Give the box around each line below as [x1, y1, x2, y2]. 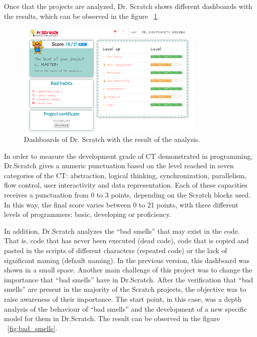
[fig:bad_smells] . [7, 323, 58, 333]
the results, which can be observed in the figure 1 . [4, 10, 160, 21]
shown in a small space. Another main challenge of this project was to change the [4, 265, 252, 275]
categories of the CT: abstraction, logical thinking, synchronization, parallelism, [4, 170, 247, 180]
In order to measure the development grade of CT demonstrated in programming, [4, 150, 253, 161]
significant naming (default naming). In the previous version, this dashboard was [4, 255, 250, 265]
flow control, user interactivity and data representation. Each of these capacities [4, 180, 248, 190]
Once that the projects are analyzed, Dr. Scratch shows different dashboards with [4, 1, 253, 11]
